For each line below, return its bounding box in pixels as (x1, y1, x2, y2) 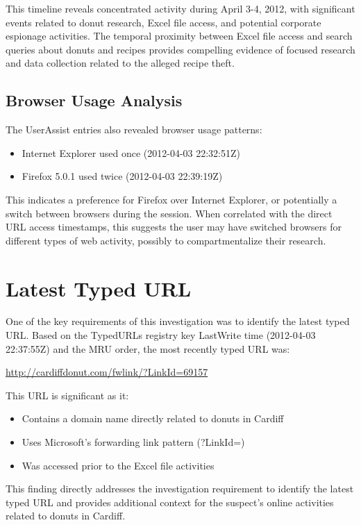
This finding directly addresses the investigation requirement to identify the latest (6, 481, 354, 496)
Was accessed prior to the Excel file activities (22, 458, 215, 472)
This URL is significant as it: (6, 387, 129, 402)
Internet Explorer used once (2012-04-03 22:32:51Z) (22, 145, 241, 160)
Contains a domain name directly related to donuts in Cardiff (22, 411, 284, 426)
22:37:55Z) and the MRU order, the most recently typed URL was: (6, 341, 290, 356)
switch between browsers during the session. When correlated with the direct (6, 206, 333, 220)
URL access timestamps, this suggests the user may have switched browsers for (6, 219, 342, 234)
